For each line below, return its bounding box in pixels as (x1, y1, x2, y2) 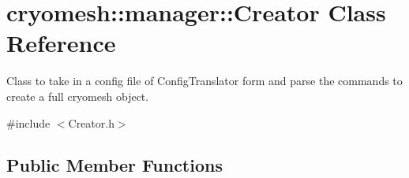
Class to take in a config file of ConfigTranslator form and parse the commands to (6, 72, 403, 89)
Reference (6, 27, 116, 59)
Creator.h (68, 114, 114, 131)
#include (6, 114, 51, 131)
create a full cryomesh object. (6, 87, 149, 104)
